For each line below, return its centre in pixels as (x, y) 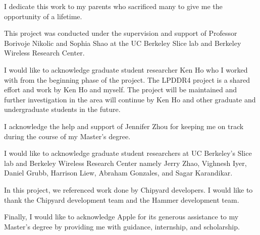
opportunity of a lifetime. (43, 16)
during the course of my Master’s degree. (67, 136)
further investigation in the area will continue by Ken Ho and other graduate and (130, 99)
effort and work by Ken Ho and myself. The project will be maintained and (121, 90)
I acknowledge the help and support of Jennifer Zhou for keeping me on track (124, 126)
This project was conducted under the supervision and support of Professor (121, 33)
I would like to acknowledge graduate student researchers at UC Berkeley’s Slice (128, 153)
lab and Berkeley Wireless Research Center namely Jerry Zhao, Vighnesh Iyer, (125, 163)
